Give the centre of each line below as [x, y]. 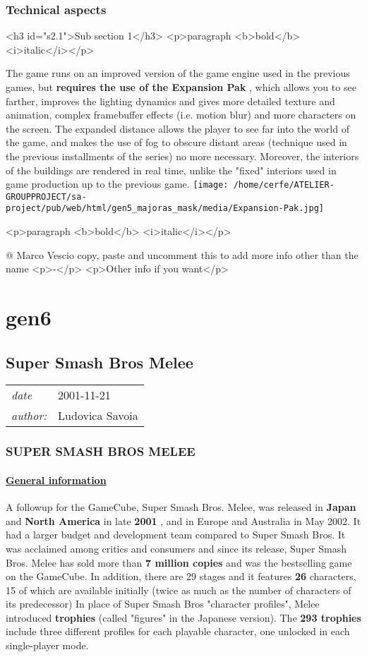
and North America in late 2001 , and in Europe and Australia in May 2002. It [183, 520]
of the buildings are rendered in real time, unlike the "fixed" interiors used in [171, 170]
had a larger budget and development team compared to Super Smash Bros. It [176, 535]
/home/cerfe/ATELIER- [284, 185]
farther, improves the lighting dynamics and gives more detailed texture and [170, 101]
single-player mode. [47, 645]
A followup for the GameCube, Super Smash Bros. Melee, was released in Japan [181, 507]
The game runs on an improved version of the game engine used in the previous [178, 73]
